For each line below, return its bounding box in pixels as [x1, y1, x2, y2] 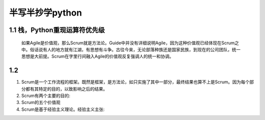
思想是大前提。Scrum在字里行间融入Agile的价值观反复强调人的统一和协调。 [21, 54, 174, 60]
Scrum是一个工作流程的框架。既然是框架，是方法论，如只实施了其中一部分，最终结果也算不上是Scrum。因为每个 [21, 79, 250, 85]
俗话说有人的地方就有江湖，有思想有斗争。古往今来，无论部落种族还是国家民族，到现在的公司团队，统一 [29, 46, 240, 52]
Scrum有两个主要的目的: [21, 93, 71, 99]
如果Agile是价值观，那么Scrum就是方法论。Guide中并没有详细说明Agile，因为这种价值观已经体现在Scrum [21, 40, 235, 46]
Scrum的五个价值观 [21, 100, 61, 105]
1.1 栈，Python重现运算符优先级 [9, 26, 105, 34]
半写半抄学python [9, 7, 82, 18]
